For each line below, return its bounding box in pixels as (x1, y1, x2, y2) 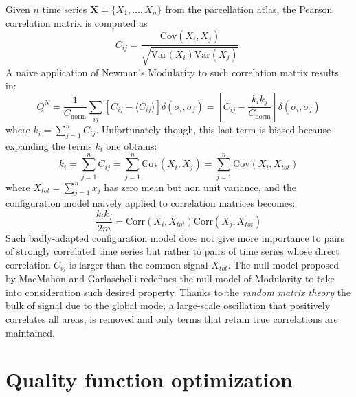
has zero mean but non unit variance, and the (104, 179, 296, 194)
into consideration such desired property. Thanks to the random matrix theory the (5, 284, 351, 299)
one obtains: (106, 138, 157, 152)
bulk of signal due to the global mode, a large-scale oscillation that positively (5, 298, 331, 313)
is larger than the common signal (69, 257, 208, 271)
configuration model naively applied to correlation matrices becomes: (5, 196, 296, 210)
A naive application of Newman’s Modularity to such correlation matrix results (5, 65, 339, 79)
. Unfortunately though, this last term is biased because (96, 122, 331, 137)
